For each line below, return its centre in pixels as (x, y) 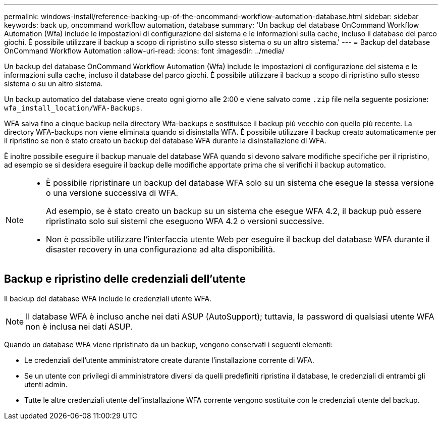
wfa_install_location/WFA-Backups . (73, 108)
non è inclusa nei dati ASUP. (79, 326)
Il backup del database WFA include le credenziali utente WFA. (108, 298)
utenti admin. (46, 384)
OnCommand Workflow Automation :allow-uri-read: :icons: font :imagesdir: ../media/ (144, 51)
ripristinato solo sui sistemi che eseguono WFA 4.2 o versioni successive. (185, 221)
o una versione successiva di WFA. (112, 193)
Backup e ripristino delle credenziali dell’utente (125, 279)
